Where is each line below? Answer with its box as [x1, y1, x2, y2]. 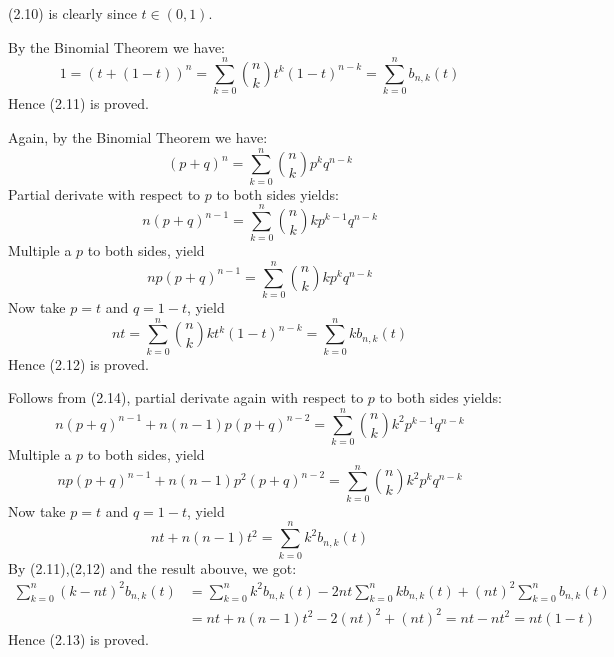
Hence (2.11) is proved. [8, 93, 149, 114]
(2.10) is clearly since [8, 3, 137, 23]
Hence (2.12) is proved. [8, 353, 149, 374]
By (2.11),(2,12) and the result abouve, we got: [8, 557, 297, 578]
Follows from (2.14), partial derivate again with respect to [8, 387, 364, 408]
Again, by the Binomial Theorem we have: [8, 126, 268, 147]
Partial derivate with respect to [8, 183, 201, 204]
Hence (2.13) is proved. [8, 628, 149, 649]
